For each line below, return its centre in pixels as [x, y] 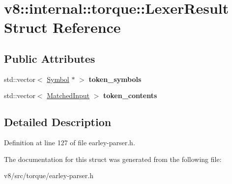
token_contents [130, 95]
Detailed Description [58, 122]
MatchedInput [68, 95]
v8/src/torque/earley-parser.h [49, 175]
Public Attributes [50, 58]
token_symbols [115, 79]
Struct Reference [62, 27]
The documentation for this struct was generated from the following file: [113, 159]
